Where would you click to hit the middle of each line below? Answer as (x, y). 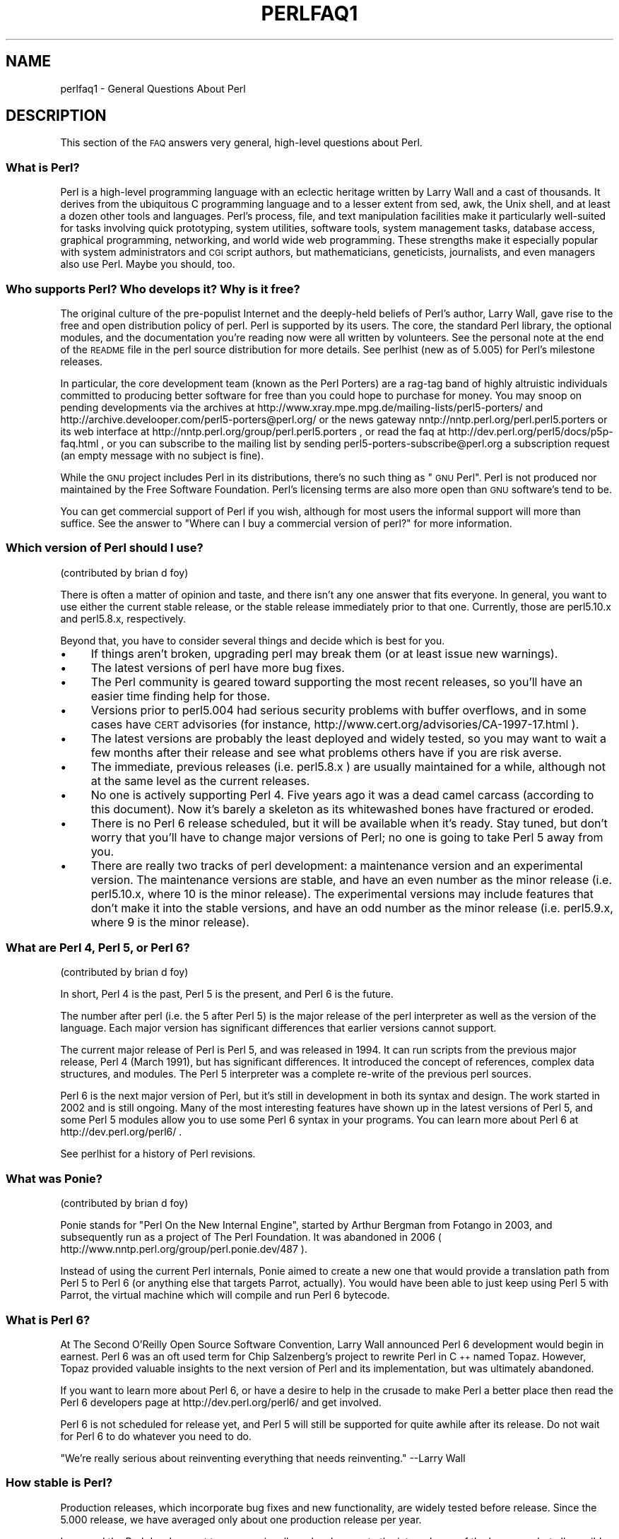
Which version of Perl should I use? (105, 548)
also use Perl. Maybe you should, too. (148, 264)
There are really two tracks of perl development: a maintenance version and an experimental (337, 865)
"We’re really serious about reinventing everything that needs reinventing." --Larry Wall (263, 1458)
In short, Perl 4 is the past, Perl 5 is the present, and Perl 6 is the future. (227, 994)
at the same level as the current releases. (200, 780)
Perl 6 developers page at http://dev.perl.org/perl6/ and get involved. (221, 1402)
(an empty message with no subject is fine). (162, 455)
